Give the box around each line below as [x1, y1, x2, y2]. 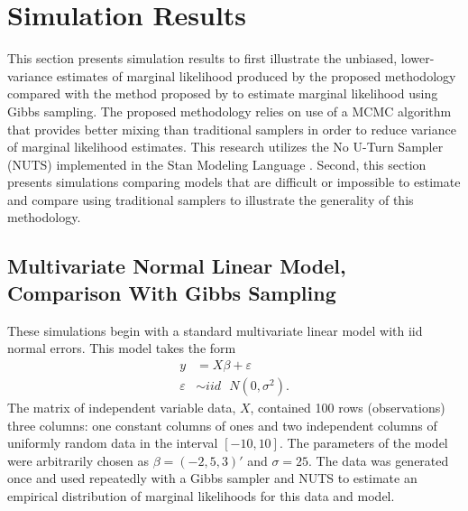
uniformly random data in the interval [7, 433, 218, 452]
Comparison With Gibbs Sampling [7, 278, 336, 306]
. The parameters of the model [279, 433, 448, 452]
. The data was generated [308, 451, 449, 469]
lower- [400, 49, 435, 68]
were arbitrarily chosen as [7, 451, 150, 469]
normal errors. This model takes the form [7, 339, 236, 358]
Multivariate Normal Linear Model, [7, 252, 346, 280]
